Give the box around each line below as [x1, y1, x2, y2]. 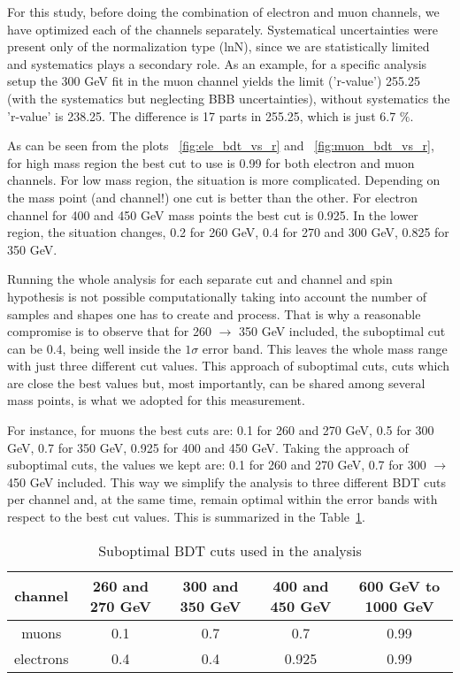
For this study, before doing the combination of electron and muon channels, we [7, 3, 440, 20]
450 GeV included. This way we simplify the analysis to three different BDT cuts [7, 472, 446, 491]
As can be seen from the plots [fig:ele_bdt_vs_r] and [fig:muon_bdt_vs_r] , [7, 136, 434, 155]
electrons [14, 647, 69, 669]
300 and [182, 575, 239, 596]
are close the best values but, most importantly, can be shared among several [7, 373, 425, 392]
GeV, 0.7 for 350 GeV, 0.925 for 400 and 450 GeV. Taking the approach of [7, 438, 409, 456]
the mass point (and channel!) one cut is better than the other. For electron [7, 187, 418, 206]
